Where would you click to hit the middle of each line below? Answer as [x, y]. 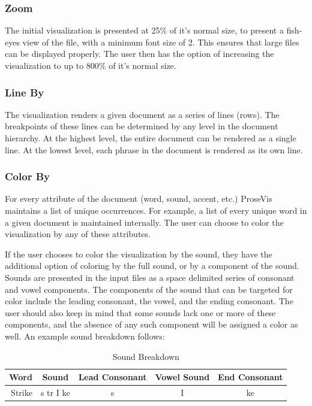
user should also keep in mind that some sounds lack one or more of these [140, 312]
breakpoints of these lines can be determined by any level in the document [142, 126]
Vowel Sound [182, 377]
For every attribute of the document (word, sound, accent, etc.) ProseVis [139, 199]
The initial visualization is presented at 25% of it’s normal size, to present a [144, 30]
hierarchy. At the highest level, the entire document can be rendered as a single [151, 138]
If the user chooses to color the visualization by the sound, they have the [139, 254]
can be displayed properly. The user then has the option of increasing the [139, 54]
